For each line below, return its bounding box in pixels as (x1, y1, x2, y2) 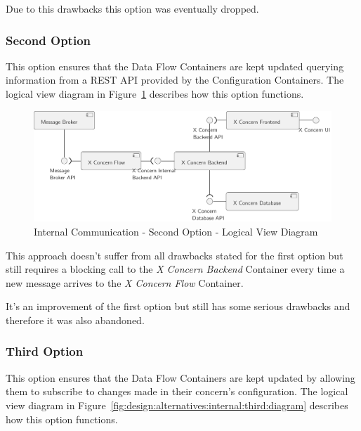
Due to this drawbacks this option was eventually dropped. (6, 1, 259, 15)
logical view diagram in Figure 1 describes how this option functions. (6, 86, 304, 101)
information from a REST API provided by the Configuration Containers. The (6, 72, 344, 87)
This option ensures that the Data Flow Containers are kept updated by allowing (6, 370, 355, 385)
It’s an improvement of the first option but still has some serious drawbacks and (6, 299, 350, 314)
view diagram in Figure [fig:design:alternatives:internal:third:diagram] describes (6, 397, 348, 412)
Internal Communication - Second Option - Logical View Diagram (34, 224, 318, 238)
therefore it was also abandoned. (6, 312, 145, 327)
